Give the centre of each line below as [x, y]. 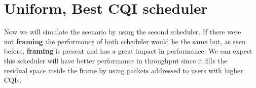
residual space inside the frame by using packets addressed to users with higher [124, 70]
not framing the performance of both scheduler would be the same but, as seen [125, 41]
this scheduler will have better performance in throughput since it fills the [116, 60]
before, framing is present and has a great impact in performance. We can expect [128, 51]
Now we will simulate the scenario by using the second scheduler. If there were [123, 32]
